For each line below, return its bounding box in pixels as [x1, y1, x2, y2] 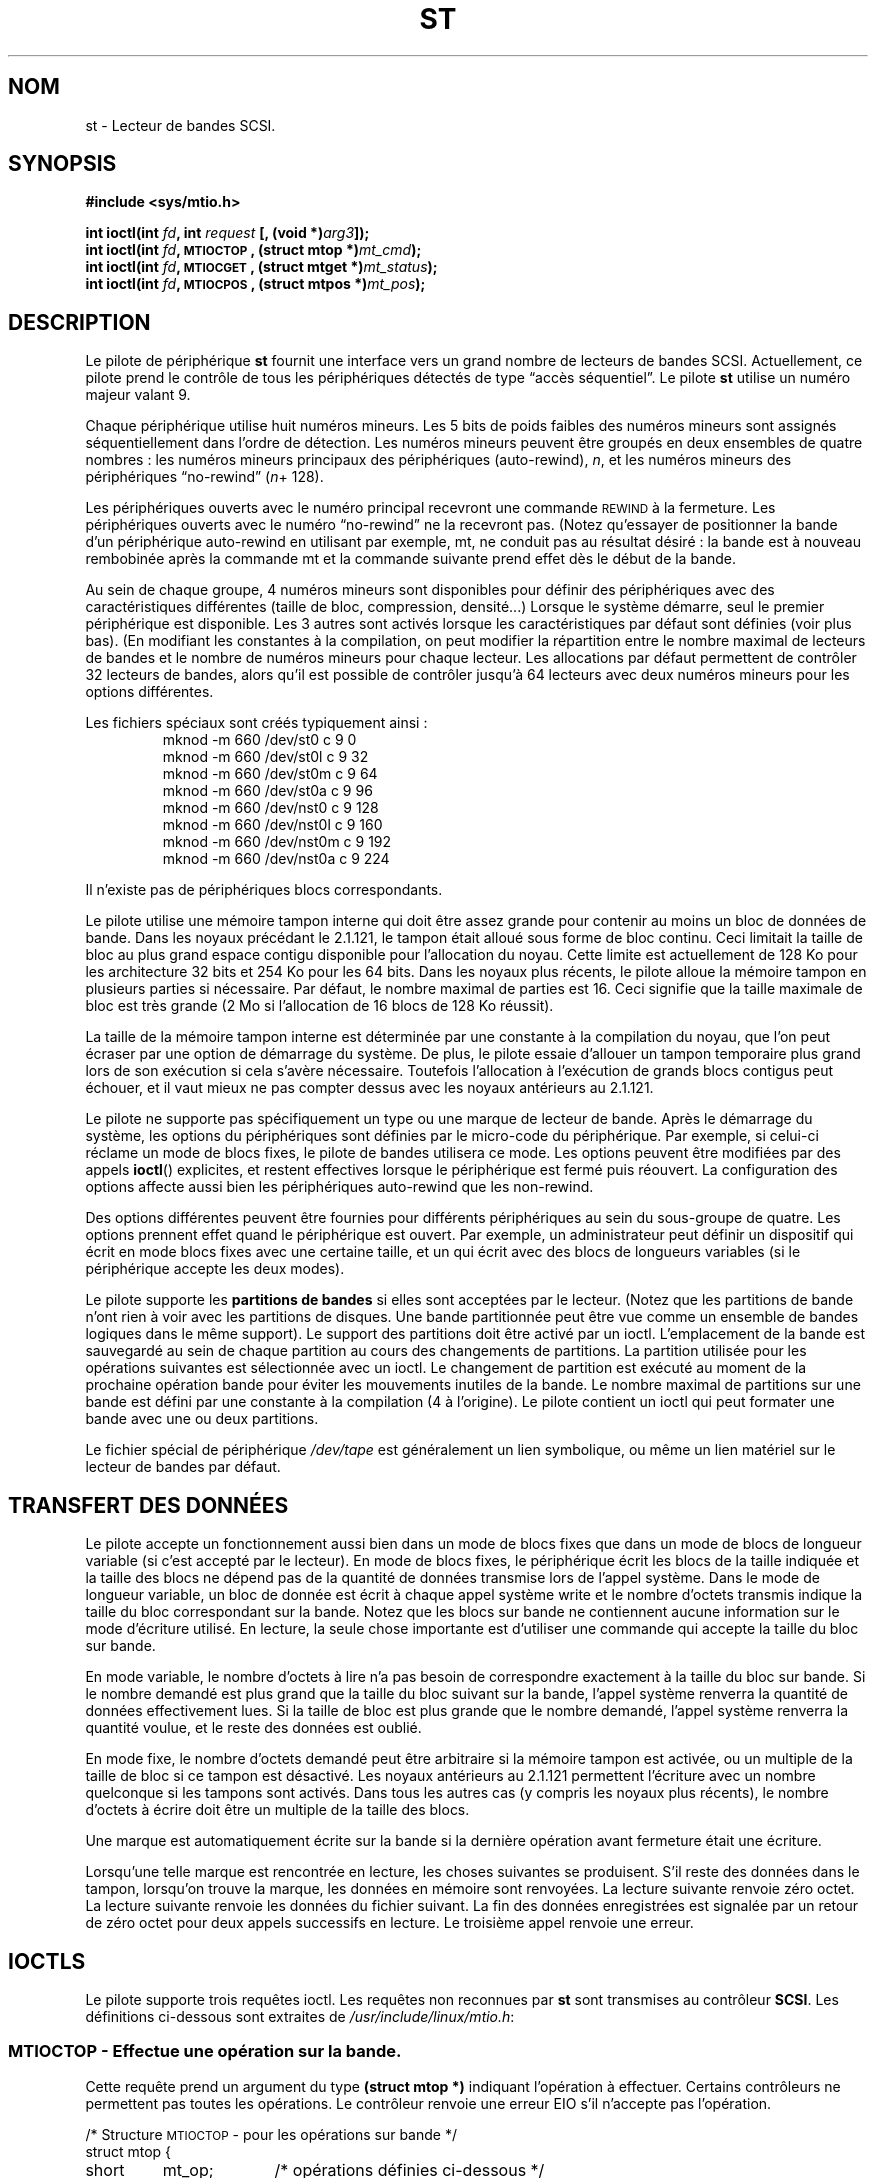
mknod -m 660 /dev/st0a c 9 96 [162, 782, 373, 800]
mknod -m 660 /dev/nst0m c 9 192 [162, 833, 392, 851]
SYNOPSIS [8, 151, 117, 177]
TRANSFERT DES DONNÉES [8, 1492, 289, 1518]
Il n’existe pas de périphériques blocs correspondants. [85, 881, 443, 899]
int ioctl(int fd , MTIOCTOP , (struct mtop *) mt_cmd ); [85, 241, 422, 259]
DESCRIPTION [8, 309, 151, 335]
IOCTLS [8, 1948, 86, 1974]
